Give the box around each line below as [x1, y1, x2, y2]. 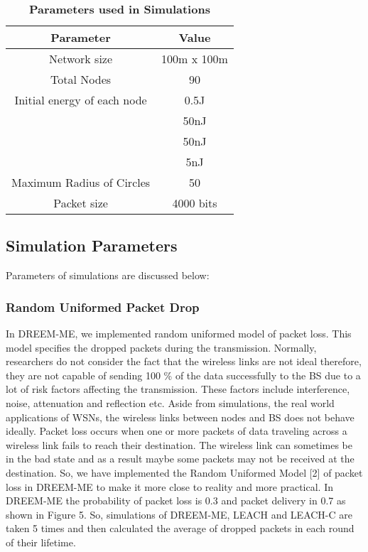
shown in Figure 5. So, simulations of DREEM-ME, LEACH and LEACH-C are [6, 507, 352, 521]
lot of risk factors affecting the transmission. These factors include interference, [6, 381, 350, 396]
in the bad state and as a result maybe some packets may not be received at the [6, 451, 355, 466]
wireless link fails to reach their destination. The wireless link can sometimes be [6, 437, 352, 452]
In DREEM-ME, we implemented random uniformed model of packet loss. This [6, 326, 352, 341]
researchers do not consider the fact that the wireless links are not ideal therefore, [6, 354, 362, 369]
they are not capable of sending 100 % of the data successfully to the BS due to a [6, 367, 361, 382]
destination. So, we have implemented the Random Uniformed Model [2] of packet [6, 465, 363, 480]
